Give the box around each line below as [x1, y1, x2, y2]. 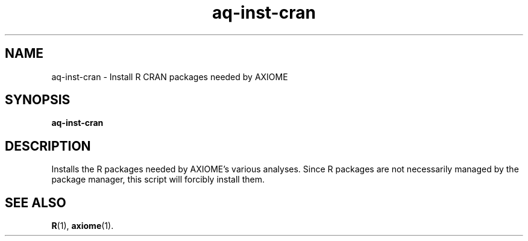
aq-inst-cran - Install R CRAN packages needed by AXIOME [51, 71, 288, 82]
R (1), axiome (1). [51, 221, 114, 231]
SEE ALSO [5, 195, 66, 210]
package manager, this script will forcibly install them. [51, 174, 265, 185]
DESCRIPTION [5, 138, 91, 154]
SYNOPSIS [5, 92, 71, 108]
